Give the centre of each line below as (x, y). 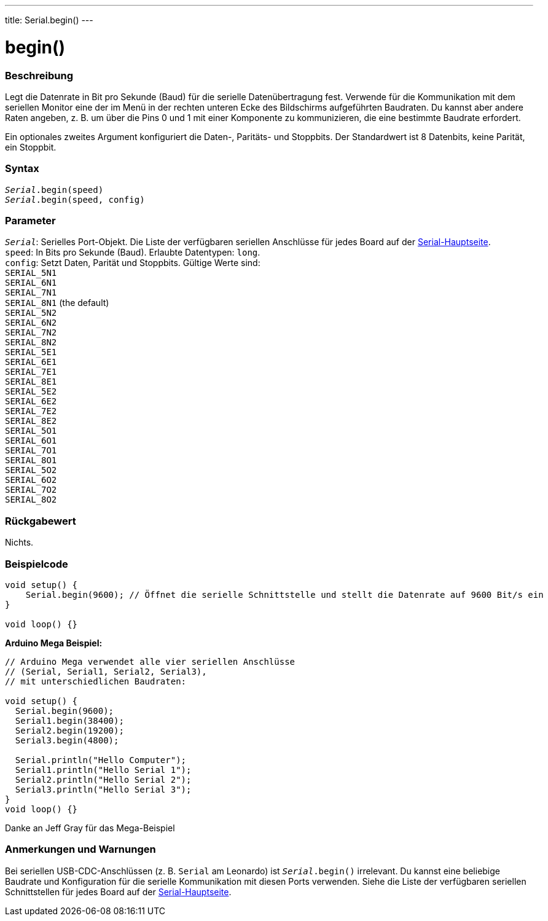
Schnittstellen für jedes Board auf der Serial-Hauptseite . (118, 892)
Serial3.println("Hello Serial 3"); (103, 789)
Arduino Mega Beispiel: (54, 643)
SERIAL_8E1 (31, 382)
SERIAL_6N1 (31, 283)
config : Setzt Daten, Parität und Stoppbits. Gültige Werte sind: (133, 263)
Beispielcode (37, 564)
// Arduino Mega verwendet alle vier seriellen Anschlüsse (150, 661)
